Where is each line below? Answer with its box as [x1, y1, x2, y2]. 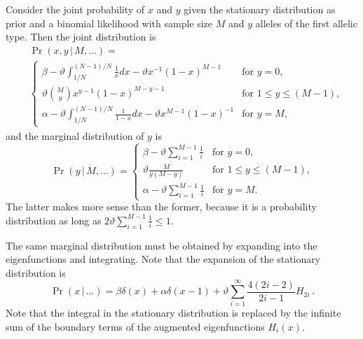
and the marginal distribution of [6, 128, 144, 143]
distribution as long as [6, 212, 102, 227]
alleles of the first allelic [255, 15, 357, 30]
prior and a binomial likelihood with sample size [6, 15, 213, 30]
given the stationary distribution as [184, 2, 336, 16]
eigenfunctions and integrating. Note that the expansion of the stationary [6, 252, 321, 266]
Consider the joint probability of [6, 2, 145, 16]
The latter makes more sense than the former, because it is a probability [6, 199, 317, 214]
